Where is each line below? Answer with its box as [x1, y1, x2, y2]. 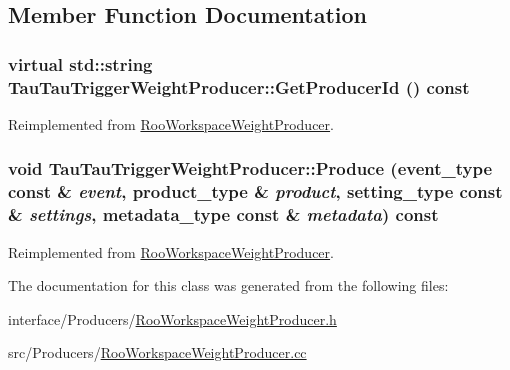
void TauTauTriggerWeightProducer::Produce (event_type [8, 156, 493, 181]
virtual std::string [8, 51, 153, 76]
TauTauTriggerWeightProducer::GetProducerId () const [8, 74, 470, 99]
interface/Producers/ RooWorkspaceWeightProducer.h [8, 308, 337, 329]
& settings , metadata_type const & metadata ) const [8, 202, 439, 227]
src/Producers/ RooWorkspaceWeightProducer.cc [8, 342, 307, 363]
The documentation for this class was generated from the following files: [8, 275, 449, 296]
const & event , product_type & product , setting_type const [8, 179, 503, 204]
